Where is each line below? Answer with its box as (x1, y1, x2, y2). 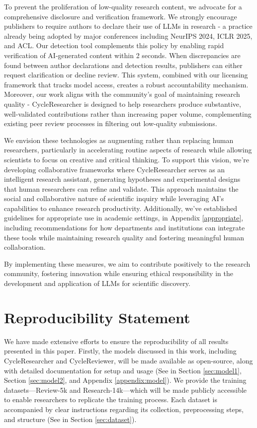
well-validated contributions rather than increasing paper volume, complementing (4, 108, 252, 119)
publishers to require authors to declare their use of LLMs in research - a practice (4, 21, 253, 31)
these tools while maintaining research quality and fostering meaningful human (4, 232, 245, 242)
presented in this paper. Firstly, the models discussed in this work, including (4, 346, 237, 356)
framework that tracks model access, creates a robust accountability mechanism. (4, 79, 249, 89)
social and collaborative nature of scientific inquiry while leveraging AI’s (4, 193, 224, 204)
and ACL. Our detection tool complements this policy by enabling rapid (4, 40, 224, 51)
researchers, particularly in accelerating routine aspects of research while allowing (4, 144, 252, 155)
